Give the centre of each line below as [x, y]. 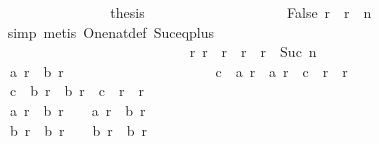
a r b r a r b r [77, 109]
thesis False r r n [241, 12]
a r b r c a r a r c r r [178, 70]
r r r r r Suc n [253, 51]
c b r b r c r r [76, 90]
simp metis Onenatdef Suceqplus [111, 31]
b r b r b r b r [78, 129]
